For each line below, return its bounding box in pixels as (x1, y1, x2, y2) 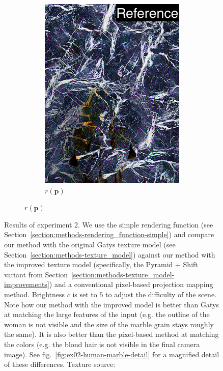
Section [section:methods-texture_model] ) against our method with (4, 249, 215, 260)
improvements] (4, 279, 49, 290)
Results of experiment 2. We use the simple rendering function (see (4, 219, 213, 230)
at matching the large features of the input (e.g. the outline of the (4, 309, 210, 320)
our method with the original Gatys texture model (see (4, 239, 176, 249)
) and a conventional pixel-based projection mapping (49, 279, 213, 290)
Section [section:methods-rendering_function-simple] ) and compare (4, 229, 214, 240)
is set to (72, 289, 97, 299)
